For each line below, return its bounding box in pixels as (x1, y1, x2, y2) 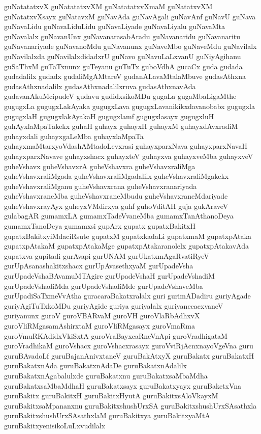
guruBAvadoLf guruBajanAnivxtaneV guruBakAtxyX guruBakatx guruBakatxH (4, 350, 254, 361)
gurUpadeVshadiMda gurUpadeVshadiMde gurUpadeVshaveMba (4, 280, 203, 291)
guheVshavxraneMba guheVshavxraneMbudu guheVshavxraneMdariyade (4, 191, 228, 201)
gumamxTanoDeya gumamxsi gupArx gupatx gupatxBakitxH (4, 221, 195, 231)
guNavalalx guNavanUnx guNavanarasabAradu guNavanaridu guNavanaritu (4, 31, 241, 41)
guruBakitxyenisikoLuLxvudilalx (4, 420, 106, 430)
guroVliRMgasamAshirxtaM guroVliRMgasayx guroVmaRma (4, 320, 195, 331)
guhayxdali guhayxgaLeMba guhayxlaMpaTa (4, 130, 144, 141)
